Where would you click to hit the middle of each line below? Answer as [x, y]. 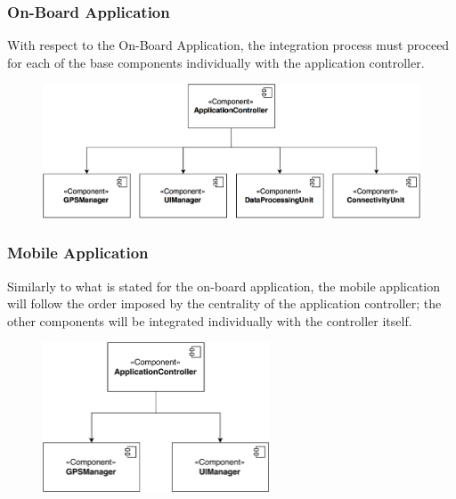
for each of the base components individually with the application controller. [216, 62]
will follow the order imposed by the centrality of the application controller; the [224, 303]
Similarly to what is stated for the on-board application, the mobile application [224, 286]
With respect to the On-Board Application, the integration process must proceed [228, 45]
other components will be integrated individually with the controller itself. [210, 320]
